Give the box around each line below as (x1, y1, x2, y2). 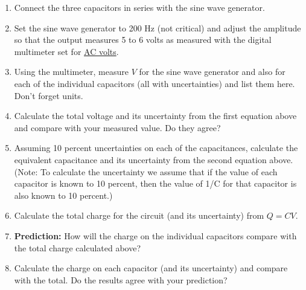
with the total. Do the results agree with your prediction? (14, 273, 228, 286)
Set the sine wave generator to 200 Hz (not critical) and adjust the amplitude (14, 21, 301, 34)
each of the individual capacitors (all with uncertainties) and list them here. (14, 77, 295, 89)
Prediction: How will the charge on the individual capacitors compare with (14, 229, 297, 242)
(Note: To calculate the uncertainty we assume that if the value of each (14, 165, 278, 178)
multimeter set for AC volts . (14, 45, 119, 57)
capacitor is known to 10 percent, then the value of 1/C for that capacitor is (14, 177, 297, 190)
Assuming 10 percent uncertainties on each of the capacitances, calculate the (14, 141, 298, 154)
